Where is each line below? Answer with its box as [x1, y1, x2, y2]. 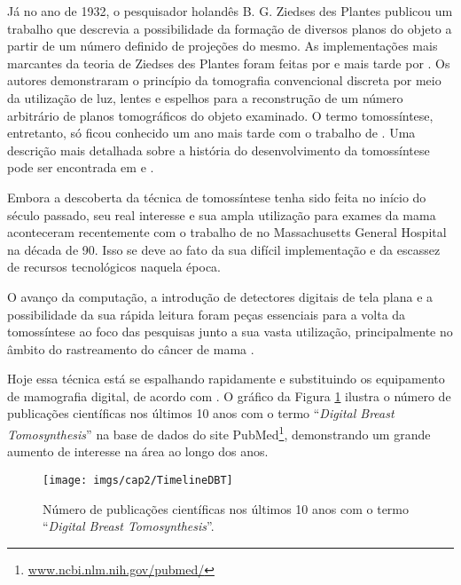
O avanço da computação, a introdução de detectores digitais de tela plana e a [7, 287, 434, 305]
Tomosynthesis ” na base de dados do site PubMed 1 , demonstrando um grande [7, 423, 431, 443]
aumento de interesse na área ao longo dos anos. [7, 442, 269, 461]
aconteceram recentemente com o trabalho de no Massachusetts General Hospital [7, 223, 447, 241]
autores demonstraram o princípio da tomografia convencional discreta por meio [7, 71, 441, 90]
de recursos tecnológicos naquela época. [7, 257, 222, 276]
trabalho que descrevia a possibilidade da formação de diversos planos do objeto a [7, 19, 452, 37]
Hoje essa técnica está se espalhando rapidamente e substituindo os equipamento [7, 369, 445, 388]
